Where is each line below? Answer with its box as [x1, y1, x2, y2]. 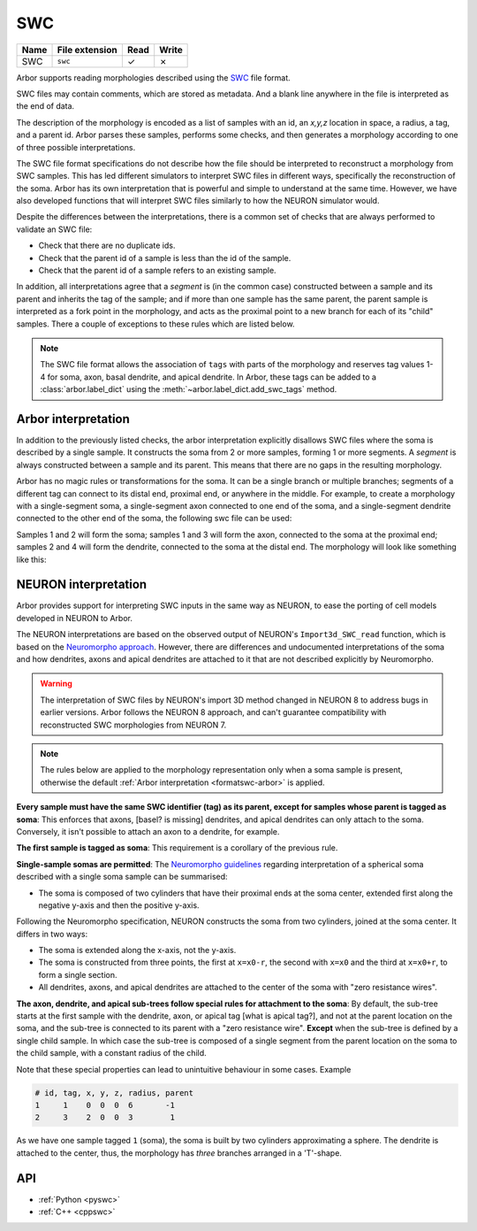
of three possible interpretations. [16, 142, 136, 152]
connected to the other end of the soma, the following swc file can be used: [16, 513, 292, 524]
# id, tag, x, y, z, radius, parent [34, 1088, 194, 1097]
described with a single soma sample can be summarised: [16, 872, 229, 882]
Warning [40, 678, 72, 689]
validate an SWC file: [16, 224, 93, 235]
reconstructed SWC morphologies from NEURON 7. [40, 719, 227, 730]
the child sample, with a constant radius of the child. [16, 1048, 207, 1058]
